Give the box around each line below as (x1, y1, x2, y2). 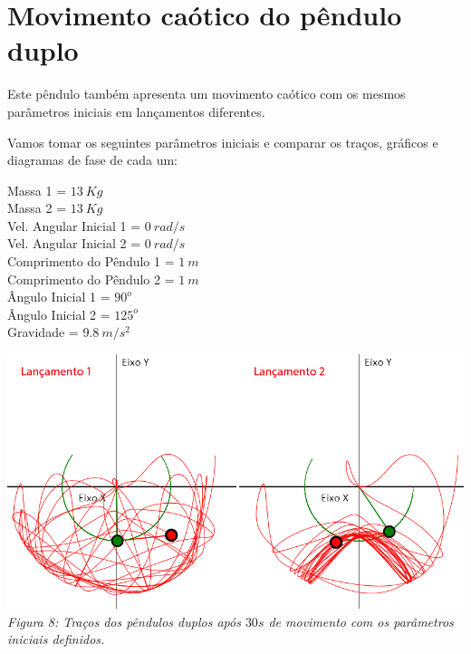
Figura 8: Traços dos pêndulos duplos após (7, 611, 241, 630)
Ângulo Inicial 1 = (7, 287, 111, 306)
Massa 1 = (7, 180, 67, 199)
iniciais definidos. (7, 630, 105, 649)
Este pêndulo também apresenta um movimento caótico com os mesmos (7, 84, 406, 103)
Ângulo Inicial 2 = (7, 304, 111, 323)
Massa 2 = (7, 198, 67, 217)
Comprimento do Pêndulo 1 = (7, 252, 175, 271)
